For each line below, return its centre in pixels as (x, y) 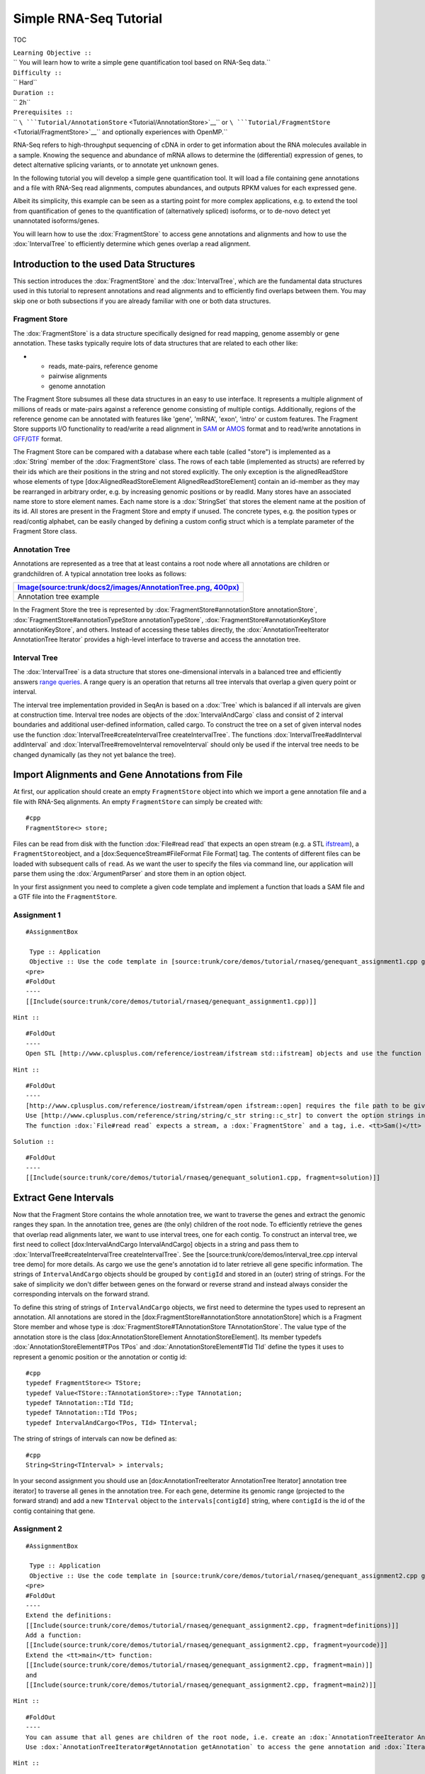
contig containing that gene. (54, 1511)
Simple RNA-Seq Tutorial (88, 18)
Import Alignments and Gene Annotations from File (128, 775)
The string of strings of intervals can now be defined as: (95, 1439)
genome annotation (77, 386)
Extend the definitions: (69, 1615)
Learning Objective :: (52, 53)
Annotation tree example (58, 597)
